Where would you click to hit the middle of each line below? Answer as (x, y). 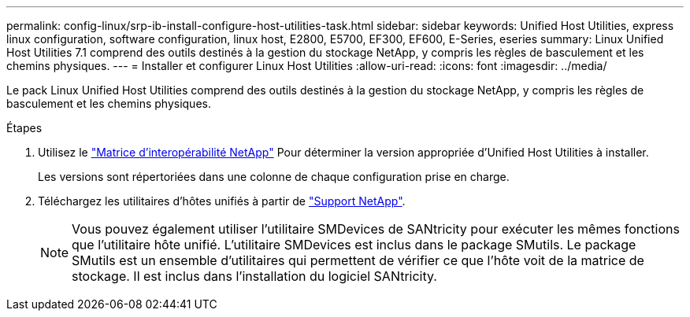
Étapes (24, 128)
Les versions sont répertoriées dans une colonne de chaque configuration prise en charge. (274, 177)
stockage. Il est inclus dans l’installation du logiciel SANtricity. (254, 276)
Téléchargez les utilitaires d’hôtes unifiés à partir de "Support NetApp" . (222, 201)
